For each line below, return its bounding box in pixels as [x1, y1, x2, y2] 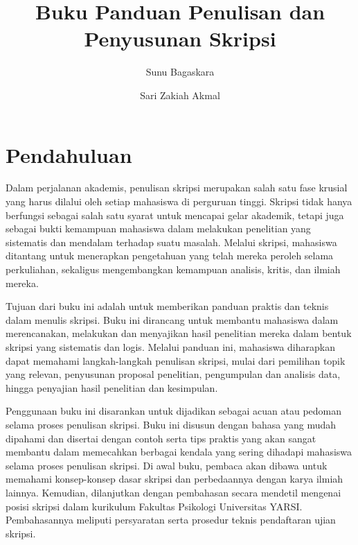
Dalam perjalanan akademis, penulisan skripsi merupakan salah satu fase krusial [6, 180, 348, 195]
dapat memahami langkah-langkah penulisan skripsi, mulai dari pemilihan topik [6, 353, 346, 367]
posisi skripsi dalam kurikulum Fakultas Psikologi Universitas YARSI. [6, 499, 303, 513]
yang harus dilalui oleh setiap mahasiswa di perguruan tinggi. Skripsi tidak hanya [6, 194, 352, 209]
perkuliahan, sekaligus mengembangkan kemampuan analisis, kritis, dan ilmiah [6, 262, 341, 276]
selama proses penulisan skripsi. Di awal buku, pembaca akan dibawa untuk [6, 458, 328, 472]
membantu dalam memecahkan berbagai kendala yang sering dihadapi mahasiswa [6, 444, 352, 459]
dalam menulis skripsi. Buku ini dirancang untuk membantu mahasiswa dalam [6, 312, 339, 327]
